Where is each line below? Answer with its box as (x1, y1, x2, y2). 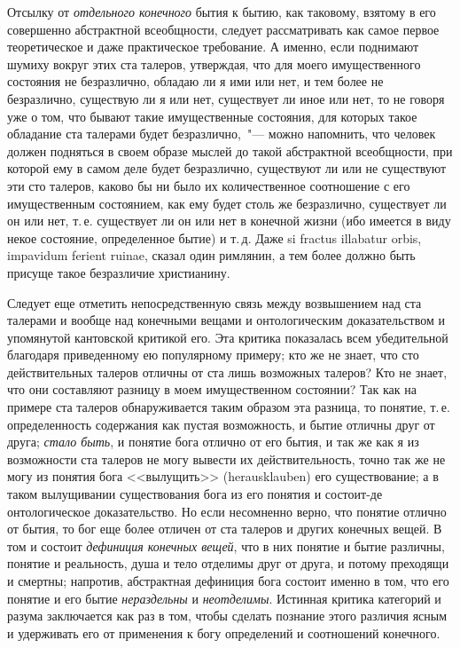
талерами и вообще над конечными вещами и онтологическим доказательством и (7, 311, 445, 329)
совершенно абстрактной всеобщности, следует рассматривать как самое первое (7, 20, 440, 38)
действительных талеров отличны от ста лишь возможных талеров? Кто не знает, (7, 362, 448, 381)
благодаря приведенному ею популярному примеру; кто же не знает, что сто (7, 345, 419, 364)
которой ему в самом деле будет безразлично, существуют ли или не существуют (7, 159, 447, 178)
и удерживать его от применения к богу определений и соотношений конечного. (7, 623, 441, 642)
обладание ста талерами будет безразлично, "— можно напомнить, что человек (7, 124, 436, 143)
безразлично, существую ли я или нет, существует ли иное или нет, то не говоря (7, 89, 445, 107)
